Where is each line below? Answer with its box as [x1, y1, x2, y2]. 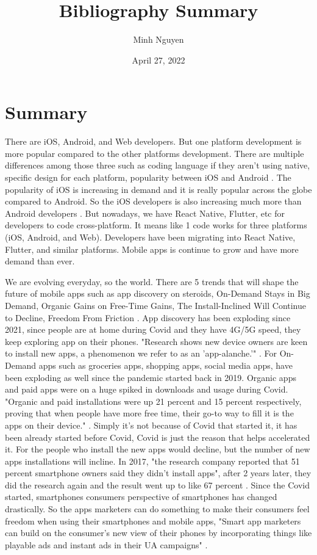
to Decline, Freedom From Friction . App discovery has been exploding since [5, 311, 291, 324]
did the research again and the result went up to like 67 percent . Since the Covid [5, 478, 310, 491]
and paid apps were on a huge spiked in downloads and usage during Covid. [5, 383, 288, 396]
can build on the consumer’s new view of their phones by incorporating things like [5, 526, 312, 539]
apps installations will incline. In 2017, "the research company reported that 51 [5, 454, 300, 467]
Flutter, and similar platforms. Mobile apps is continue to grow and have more [5, 242, 299, 255]
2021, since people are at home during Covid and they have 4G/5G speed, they [5, 323, 301, 336]
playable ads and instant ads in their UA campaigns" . [5, 538, 208, 551]
